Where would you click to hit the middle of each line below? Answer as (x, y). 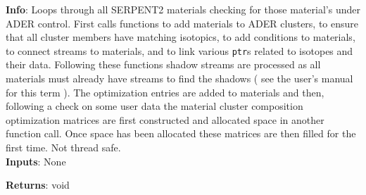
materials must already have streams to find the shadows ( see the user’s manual (179, 78)
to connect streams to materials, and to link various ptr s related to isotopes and (179, 50)
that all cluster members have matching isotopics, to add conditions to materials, (181, 37)
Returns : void (38, 185)
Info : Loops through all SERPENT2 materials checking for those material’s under (183, 9)
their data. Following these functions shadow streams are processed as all (163, 64)
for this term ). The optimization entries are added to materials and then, (165, 92)
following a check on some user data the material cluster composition (154, 106)
